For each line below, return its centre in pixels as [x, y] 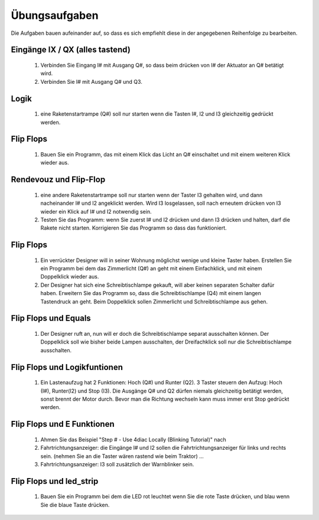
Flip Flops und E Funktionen [63, 424]
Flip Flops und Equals [51, 318]
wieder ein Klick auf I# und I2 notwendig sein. [96, 211]
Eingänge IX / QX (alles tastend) [71, 50]
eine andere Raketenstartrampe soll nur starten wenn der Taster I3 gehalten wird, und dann [152, 195]
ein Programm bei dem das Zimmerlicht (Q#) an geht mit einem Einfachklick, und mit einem [151, 269]
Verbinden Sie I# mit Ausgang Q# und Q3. [92, 81]
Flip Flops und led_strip [55, 481]
